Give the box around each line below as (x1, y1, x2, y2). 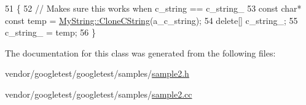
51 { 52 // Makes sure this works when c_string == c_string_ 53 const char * (5, 2, 302, 14)
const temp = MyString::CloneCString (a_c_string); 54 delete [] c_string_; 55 (5, 14, 298, 26)
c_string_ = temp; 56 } (5, 26, 96, 39)
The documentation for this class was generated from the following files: (5, 46, 276, 59)
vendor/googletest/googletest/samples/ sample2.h (5, 67, 189, 80)
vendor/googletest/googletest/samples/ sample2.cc (5, 87, 192, 100)
